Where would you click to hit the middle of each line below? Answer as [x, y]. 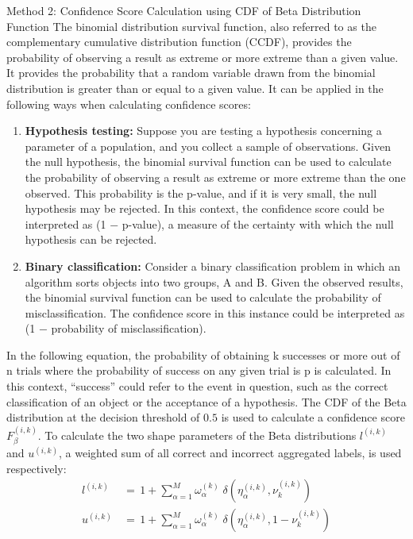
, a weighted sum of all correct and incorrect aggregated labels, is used [230, 453]
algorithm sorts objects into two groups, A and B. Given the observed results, [214, 281]
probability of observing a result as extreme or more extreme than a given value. [203, 57]
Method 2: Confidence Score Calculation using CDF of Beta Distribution [184, 10]
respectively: [37, 468]
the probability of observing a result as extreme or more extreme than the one [215, 177]
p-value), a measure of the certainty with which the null [258, 223]
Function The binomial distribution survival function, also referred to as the [191, 26]
